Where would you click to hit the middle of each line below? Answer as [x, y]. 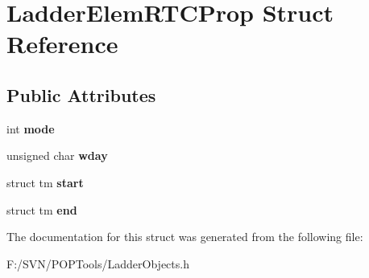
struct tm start [45, 182]
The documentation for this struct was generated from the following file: [185, 237]
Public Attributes [81, 94]
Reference [62, 44]
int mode [31, 128]
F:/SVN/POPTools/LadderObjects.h [98, 263]
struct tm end [42, 209]
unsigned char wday [57, 155]
